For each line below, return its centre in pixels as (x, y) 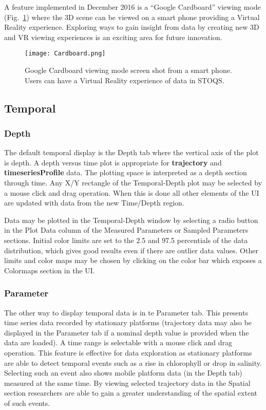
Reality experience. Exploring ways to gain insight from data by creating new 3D (132, 27)
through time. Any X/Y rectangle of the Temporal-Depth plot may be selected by (133, 182)
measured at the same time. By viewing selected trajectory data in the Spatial (127, 383)
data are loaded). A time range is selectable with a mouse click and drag (118, 342)
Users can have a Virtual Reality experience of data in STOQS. (125, 80)
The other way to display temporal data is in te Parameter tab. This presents (126, 312)
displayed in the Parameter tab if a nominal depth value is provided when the (127, 332)
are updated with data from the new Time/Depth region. (94, 203)
